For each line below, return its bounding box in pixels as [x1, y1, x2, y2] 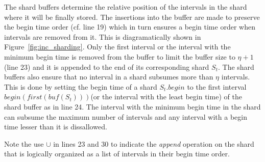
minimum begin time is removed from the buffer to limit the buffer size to [4, 51, 235, 62]
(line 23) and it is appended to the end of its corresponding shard [4, 61, 209, 72]
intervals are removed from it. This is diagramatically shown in [4, 31, 201, 42]
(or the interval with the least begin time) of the [90, 91, 242, 102]
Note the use [4, 138, 44, 149]
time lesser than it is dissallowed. [4, 121, 107, 132]
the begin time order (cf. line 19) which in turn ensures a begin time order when [4, 21, 255, 32]
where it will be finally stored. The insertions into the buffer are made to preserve [4, 11, 260, 22]
